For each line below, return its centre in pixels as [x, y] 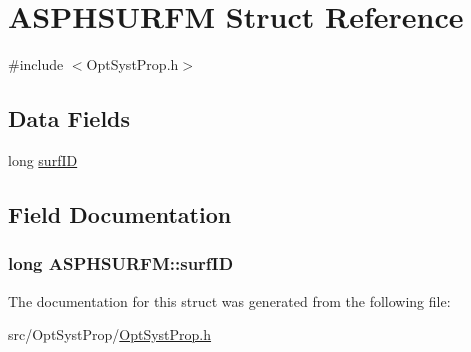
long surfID [43, 159]
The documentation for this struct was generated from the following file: [229, 300]
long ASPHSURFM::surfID [121, 263]
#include [36, 64]
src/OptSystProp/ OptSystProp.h [110, 334]
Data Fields [69, 118]
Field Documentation [120, 213]
